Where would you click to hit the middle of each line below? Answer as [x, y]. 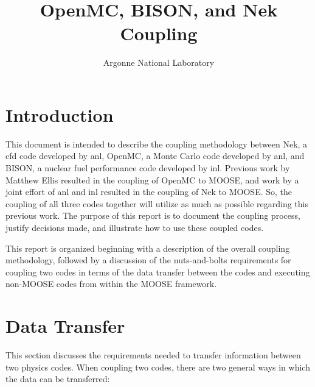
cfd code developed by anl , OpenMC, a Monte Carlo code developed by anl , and [155, 156]
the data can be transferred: [58, 379]
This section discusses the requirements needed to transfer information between [153, 355]
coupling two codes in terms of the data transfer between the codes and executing [158, 272]
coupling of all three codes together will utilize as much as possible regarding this [157, 203]
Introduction [60, 114]
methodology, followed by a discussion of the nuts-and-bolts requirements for [148, 260]
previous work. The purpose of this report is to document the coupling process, [153, 215]
